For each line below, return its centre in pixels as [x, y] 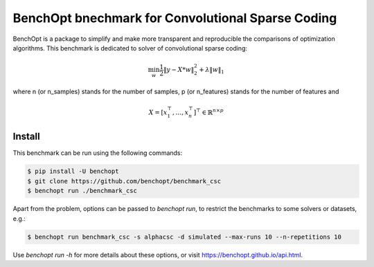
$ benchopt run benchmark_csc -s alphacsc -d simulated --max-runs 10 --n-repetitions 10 [185, 237]
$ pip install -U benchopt [73, 172]
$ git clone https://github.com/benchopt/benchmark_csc [124, 181]
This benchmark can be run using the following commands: [98, 153]
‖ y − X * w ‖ [179, 70]
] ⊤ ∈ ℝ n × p [209, 112]
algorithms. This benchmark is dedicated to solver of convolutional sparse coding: [130, 48]
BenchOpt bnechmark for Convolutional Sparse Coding [175, 18]
